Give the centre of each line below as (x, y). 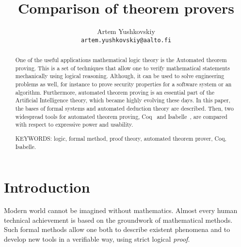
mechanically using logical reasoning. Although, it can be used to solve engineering (120, 76)
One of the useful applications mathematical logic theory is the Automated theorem (121, 60)
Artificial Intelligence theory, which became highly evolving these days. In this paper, (123, 100)
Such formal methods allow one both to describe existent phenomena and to (117, 229)
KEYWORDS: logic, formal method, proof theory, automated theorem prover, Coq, (121, 138)
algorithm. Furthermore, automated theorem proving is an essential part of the (115, 92)
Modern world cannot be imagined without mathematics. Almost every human (121, 210)
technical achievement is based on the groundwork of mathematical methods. (118, 220)
